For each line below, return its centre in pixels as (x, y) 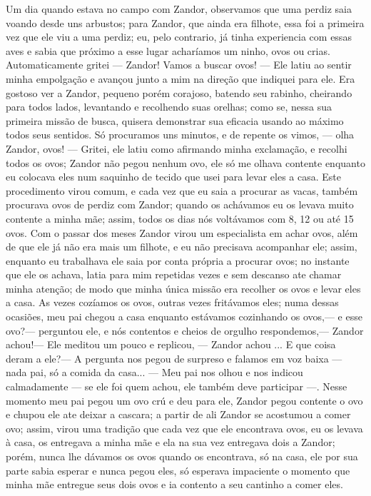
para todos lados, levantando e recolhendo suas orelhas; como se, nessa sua (169, 107)
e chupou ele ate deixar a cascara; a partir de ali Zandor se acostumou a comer (178, 414)
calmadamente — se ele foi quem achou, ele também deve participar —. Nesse (177, 386)
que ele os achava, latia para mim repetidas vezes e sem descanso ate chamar (174, 274)
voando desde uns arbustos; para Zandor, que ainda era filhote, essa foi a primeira (185, 22)
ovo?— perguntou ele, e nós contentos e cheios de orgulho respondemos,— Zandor (185, 330)
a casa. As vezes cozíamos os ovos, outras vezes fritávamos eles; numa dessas (172, 302)
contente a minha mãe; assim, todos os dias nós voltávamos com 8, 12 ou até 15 (180, 218)
